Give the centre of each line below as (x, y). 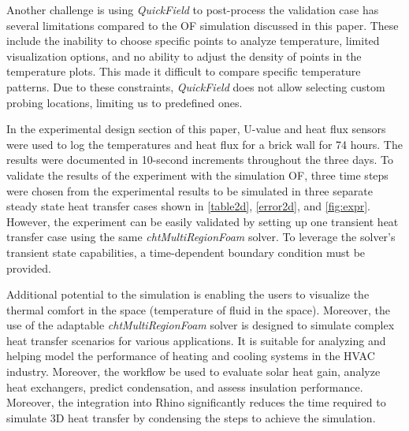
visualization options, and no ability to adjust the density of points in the (184, 56)
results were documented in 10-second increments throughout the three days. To (200, 160)
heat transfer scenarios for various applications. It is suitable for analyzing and (196, 340)
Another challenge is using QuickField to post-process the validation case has (193, 9)
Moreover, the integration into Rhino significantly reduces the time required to (196, 402)
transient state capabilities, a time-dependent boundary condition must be (186, 252)
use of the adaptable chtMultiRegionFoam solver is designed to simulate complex (201, 325)
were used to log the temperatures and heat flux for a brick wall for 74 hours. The (204, 144)
